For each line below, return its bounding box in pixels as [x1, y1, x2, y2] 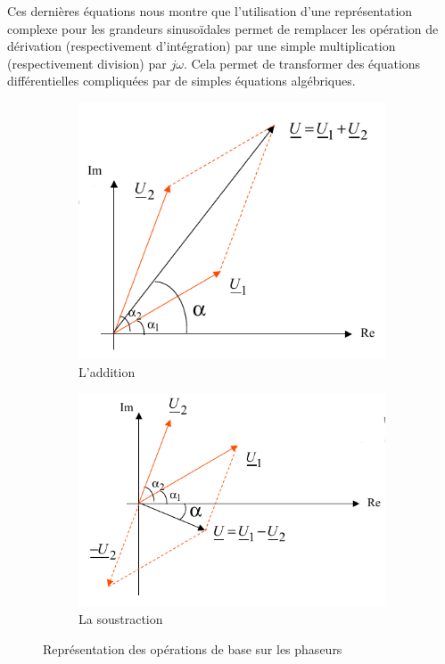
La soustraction [78, 610, 163, 628]
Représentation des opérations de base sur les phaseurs [43, 639, 342, 658]
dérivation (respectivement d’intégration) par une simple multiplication [7, 37, 396, 55]
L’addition [78, 362, 136, 381]
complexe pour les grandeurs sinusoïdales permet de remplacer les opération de [7, 19, 439, 37]
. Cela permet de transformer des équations [183, 53, 421, 72]
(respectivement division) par [7, 53, 167, 72]
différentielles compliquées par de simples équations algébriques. [7, 71, 356, 90]
